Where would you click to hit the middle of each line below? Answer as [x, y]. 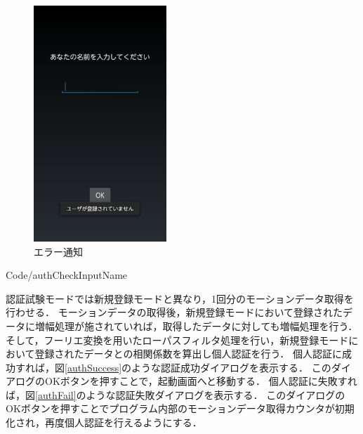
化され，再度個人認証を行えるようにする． [104, 422]
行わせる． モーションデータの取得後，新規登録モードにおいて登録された [174, 312]
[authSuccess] [93, 367]
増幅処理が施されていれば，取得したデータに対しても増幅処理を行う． [196, 325]
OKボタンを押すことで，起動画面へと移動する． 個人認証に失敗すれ [201, 381]
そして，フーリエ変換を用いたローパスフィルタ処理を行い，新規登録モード [177, 340]
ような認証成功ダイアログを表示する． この [231, 367]
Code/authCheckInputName [67, 275]
